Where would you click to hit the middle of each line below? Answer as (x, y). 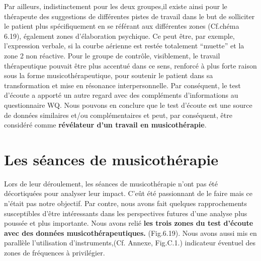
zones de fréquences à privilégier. (55, 252)
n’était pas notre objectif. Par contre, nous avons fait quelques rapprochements (126, 203)
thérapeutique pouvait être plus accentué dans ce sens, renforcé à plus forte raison (130, 65)
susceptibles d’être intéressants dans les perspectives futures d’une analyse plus (126, 213)
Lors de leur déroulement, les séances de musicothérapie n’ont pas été (111, 183)
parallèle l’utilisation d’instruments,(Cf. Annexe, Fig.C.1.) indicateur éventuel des (130, 243)
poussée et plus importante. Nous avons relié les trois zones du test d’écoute (129, 223)
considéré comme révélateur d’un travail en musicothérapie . (105, 125)
